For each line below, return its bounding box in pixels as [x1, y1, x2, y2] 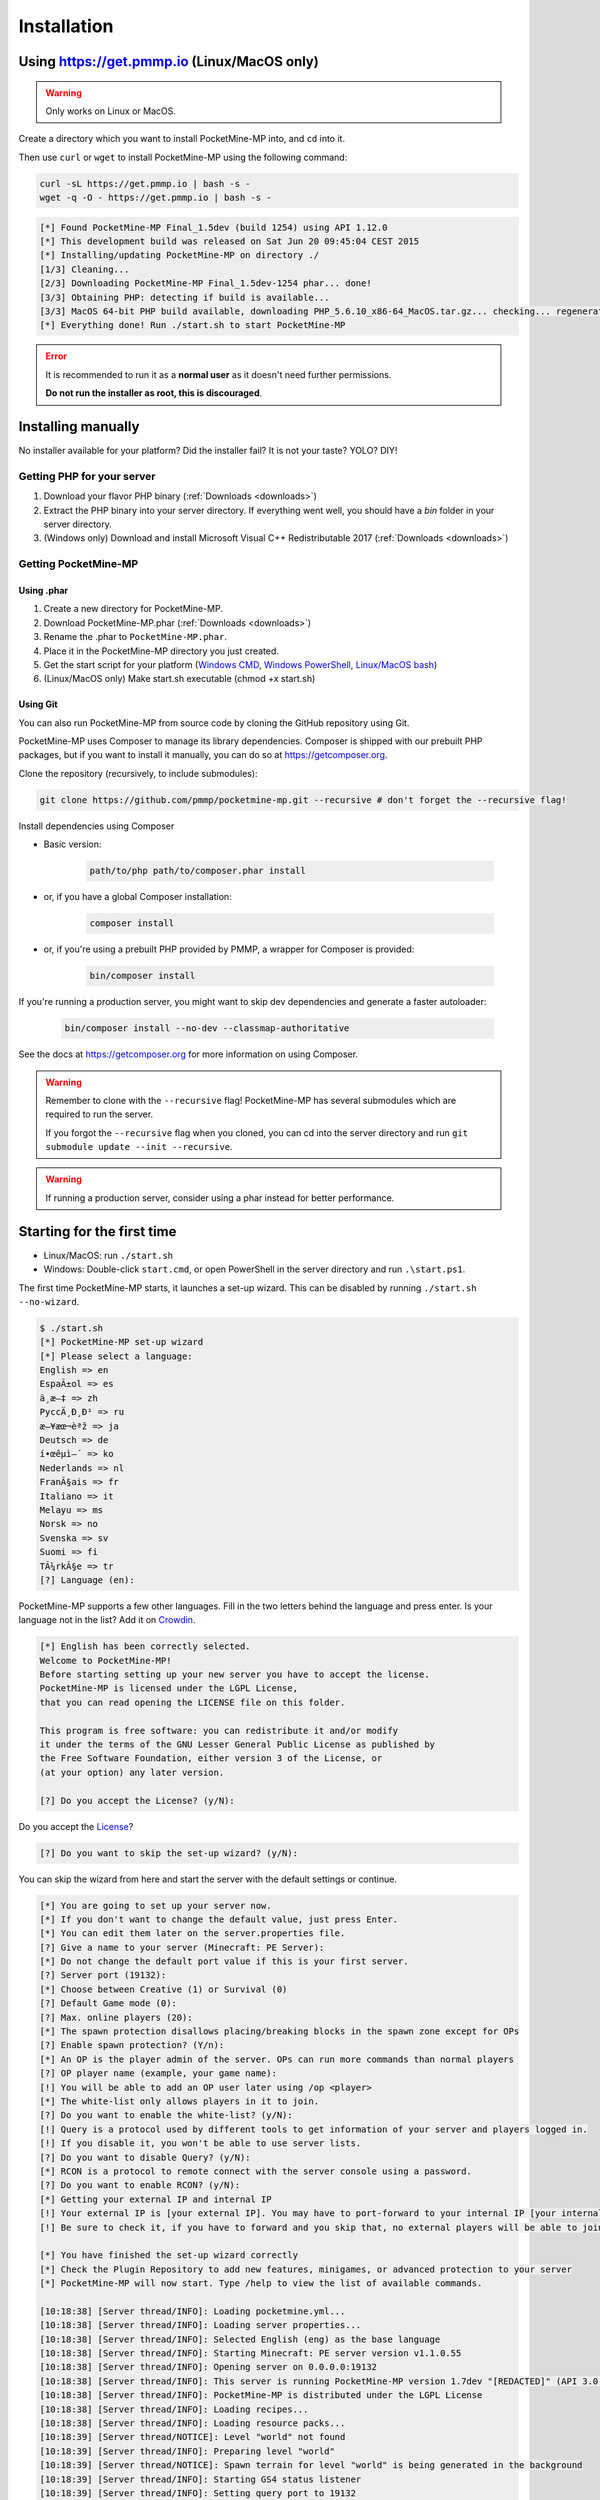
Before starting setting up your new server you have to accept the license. [39, 1669, 430, 1680]
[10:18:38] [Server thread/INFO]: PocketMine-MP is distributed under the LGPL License [39, 2390, 483, 2401]
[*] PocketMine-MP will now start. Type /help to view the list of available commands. [39, 2278, 483, 2289]
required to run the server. [45, 1108, 154, 1120]
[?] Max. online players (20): [39, 2011, 194, 2023]
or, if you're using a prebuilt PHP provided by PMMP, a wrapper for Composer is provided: [43, 943, 415, 955]
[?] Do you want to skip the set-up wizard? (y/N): [39, 1847, 299, 1859]
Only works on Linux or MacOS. [45, 105, 177, 117]
